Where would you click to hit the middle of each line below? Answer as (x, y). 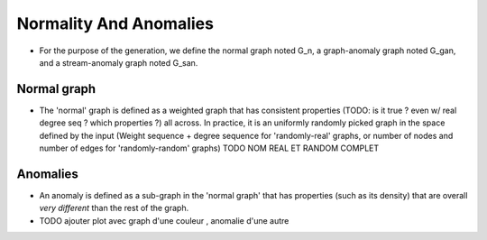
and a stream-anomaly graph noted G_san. (119, 62)
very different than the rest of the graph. (114, 208)
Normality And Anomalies (115, 23)
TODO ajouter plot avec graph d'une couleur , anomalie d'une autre (164, 220)
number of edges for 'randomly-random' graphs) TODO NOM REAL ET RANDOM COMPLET (209, 148)
